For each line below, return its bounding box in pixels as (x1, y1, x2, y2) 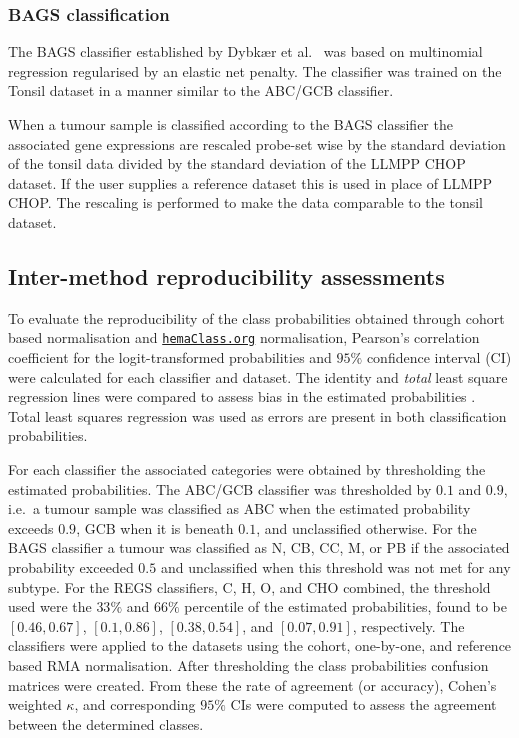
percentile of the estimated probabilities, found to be (184, 596, 507, 617)
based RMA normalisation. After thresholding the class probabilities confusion (8, 654, 489, 675)
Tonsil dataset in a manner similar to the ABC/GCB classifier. (8, 80, 394, 101)
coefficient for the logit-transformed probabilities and (8, 347, 332, 368)
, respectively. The (352, 615, 465, 636)
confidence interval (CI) (366, 347, 512, 368)
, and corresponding (74, 694, 196, 715)
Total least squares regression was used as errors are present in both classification (8, 405, 507, 426)
